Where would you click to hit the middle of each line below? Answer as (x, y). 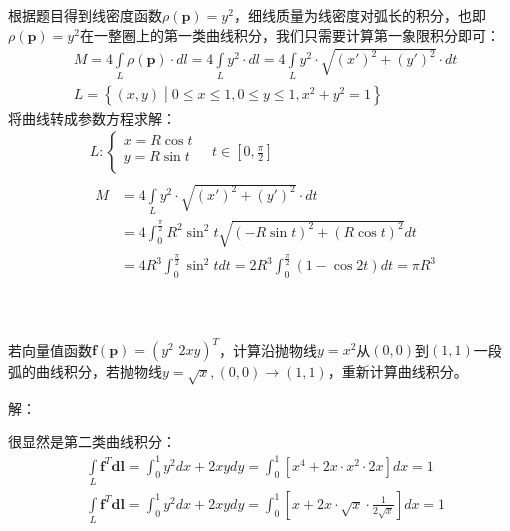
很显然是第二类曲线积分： (92, 441)
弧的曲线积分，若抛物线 (85, 371)
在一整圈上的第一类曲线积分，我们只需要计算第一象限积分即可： (289, 34)
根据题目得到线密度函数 (85, 15)
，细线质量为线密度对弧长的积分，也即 (359, 15)
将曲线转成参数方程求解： (92, 117)
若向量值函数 (50, 349)
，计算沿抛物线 (268, 349)
